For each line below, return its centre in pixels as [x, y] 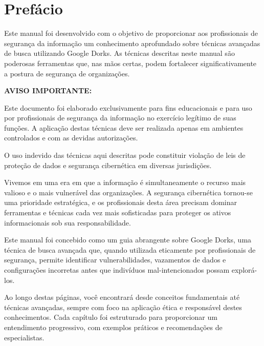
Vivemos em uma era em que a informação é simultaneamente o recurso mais [125, 182]
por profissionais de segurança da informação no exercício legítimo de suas [120, 118]
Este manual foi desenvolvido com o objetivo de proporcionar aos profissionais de [131, 33]
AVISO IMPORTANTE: [48, 90]
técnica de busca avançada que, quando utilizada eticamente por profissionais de [130, 249]
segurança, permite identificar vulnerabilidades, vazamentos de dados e [115, 260]
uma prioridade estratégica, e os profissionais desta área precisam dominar [121, 202]
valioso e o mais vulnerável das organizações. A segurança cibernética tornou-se [128, 192]
